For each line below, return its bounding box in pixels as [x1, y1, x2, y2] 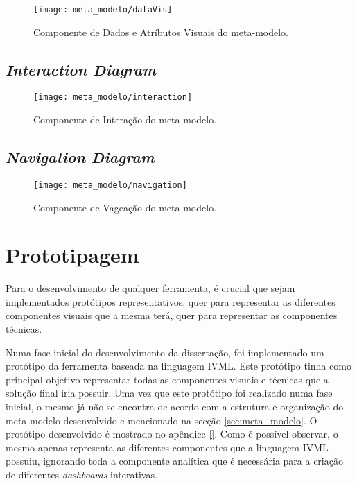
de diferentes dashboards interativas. [6, 467, 157, 481]
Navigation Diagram [6, 146, 155, 168]
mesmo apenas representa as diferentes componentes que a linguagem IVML [6, 440, 329, 454]
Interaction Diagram [6, 58, 157, 80]
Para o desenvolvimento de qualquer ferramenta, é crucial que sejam [6, 281, 295, 295]
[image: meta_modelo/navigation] [33, 180, 187, 190]
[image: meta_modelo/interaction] [33, 92, 193, 103]
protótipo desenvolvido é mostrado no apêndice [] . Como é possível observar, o [6, 426, 338, 441]
